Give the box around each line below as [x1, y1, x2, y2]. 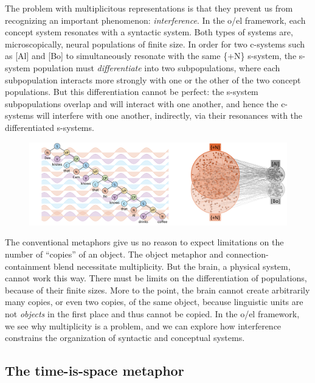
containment [5, 259, 51, 272]
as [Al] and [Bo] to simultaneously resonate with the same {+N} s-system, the [5, 49, 297, 62]
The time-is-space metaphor [5, 361, 184, 380]
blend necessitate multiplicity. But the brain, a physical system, [54, 259, 291, 272]
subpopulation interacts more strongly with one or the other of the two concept [5, 73, 301, 86]
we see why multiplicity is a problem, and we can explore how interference [5, 319, 282, 332]
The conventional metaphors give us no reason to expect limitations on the [5, 236, 284, 248]
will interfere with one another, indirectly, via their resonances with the [36, 109, 303, 122]
